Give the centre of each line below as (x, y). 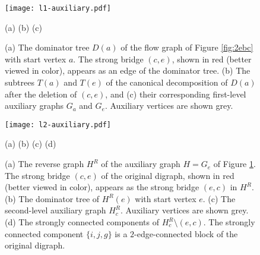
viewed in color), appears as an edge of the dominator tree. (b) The (128, 70)
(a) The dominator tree (47, 47)
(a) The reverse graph (45, 164)
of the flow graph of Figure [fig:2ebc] (187, 47)
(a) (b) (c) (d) (31, 144)
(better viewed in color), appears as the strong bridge (102, 187)
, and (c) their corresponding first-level (176, 94)
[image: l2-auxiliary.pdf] (58, 125)
